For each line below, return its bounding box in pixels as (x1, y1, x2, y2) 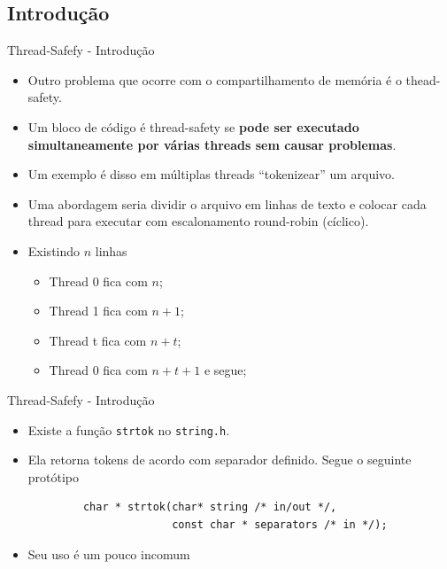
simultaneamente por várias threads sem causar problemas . (27, 135, 397, 153)
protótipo (27, 467, 80, 486)
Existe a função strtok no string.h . (27, 420, 230, 439)
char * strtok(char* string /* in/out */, (82, 501, 337, 514)
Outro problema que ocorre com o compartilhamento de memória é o (27, 70, 402, 89)
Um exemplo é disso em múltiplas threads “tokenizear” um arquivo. (27, 165, 395, 183)
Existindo (27, 241, 81, 260)
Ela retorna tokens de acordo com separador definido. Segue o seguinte (27, 450, 412, 469)
